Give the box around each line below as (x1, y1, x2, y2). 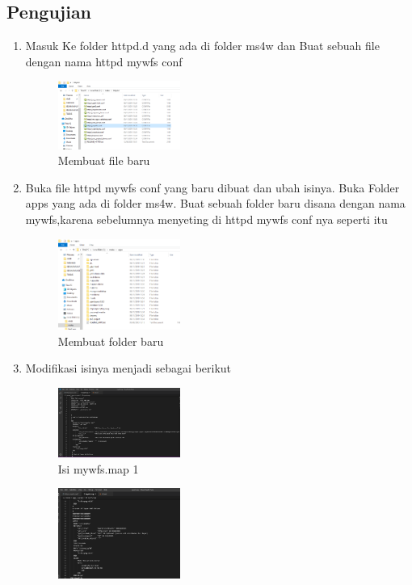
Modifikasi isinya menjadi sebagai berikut (25, 360, 232, 377)
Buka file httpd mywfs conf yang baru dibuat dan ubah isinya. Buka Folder (25, 179, 400, 196)
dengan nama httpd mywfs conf (25, 53, 183, 69)
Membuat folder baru (57, 332, 164, 349)
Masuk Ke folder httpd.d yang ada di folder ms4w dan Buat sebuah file (25, 37, 380, 54)
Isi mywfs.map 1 (57, 460, 139, 477)
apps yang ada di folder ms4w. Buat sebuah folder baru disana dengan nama (25, 195, 406, 212)
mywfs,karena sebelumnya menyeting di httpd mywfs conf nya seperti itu (25, 211, 388, 228)
